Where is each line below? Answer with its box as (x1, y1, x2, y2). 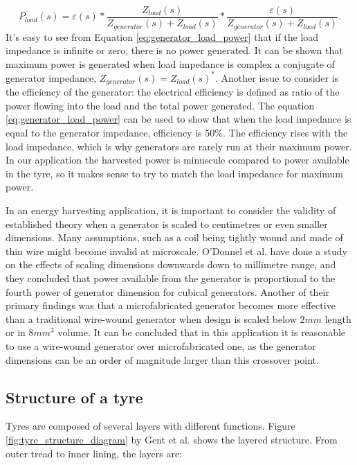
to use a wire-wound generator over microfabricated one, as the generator (6, 338, 316, 353)
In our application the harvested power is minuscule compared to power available (6, 152, 349, 167)
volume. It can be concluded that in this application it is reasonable (57, 325, 346, 340)
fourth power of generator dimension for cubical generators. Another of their (6, 284, 329, 299)
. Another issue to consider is (215, 70, 339, 85)
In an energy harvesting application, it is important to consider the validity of (6, 203, 336, 217)
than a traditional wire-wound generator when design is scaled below (6, 311, 297, 326)
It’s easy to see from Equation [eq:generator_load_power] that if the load (6, 29, 319, 44)
